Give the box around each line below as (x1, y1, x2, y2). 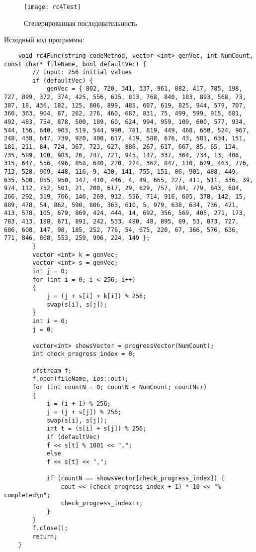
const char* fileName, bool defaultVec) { (4, 60, 147, 68)
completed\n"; (4, 491, 51, 499)
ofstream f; (32, 367, 72, 374)
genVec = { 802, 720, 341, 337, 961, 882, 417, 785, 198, (46, 85, 243, 93)
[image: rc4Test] (24, 3, 81, 10)
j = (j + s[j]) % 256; (46, 409, 122, 416)
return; (32, 533, 58, 540)
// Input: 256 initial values (32, 69, 132, 76)
